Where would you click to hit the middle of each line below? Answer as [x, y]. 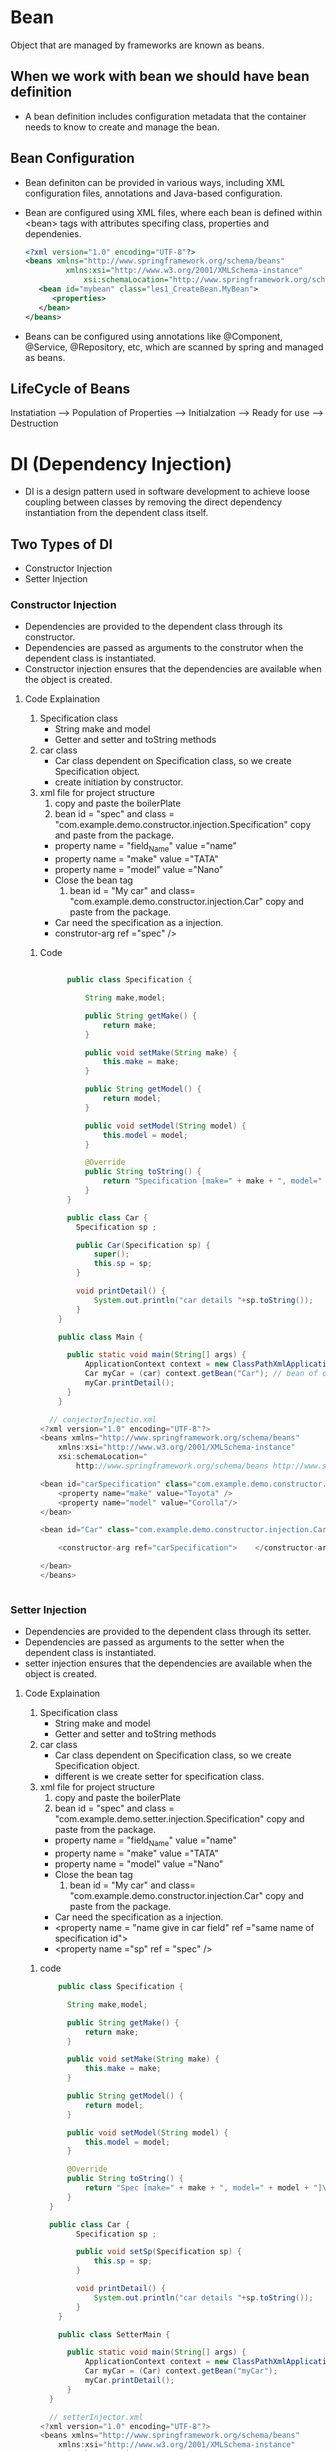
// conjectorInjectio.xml [102, 1419]
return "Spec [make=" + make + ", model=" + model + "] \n [208, 2188]
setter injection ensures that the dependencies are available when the [168, 1663]
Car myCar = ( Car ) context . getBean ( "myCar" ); [181, 2371]
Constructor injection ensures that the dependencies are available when [173, 669]
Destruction [34, 423]
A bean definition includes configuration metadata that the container [165, 116]
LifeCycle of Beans [70, 388]
